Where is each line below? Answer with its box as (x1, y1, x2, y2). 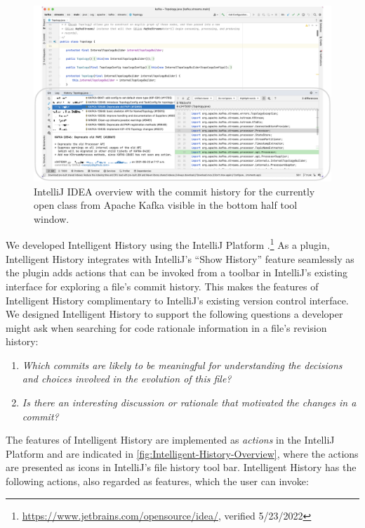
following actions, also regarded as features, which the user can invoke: (6, 474, 309, 489)
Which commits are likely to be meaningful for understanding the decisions (22, 357, 343, 372)
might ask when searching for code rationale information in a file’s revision (6, 320, 327, 335)
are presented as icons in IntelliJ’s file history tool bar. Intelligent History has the (6, 460, 357, 475)
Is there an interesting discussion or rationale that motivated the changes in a (22, 395, 357, 410)
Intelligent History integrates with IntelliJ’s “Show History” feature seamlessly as (6, 251, 354, 266)
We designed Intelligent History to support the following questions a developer (6, 307, 343, 321)
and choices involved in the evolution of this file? (22, 371, 232, 386)
